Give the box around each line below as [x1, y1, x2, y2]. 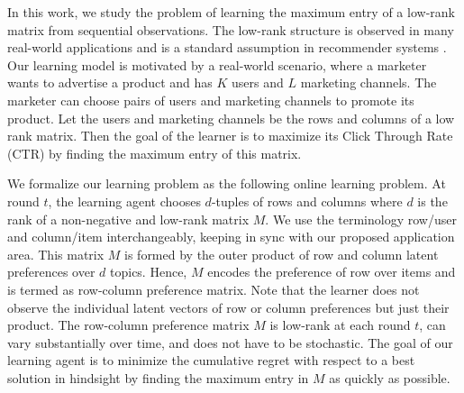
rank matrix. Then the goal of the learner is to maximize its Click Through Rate [7, 126, 453, 145]
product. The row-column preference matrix [7, 315, 250, 334]
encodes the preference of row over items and [207, 262, 456, 281]
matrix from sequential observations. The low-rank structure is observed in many [7, 20, 454, 39]
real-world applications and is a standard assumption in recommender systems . [7, 38, 447, 57]
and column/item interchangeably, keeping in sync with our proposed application [7, 227, 455, 246]
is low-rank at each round [269, 315, 411, 334]
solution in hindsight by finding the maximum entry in [7, 368, 309, 387]
